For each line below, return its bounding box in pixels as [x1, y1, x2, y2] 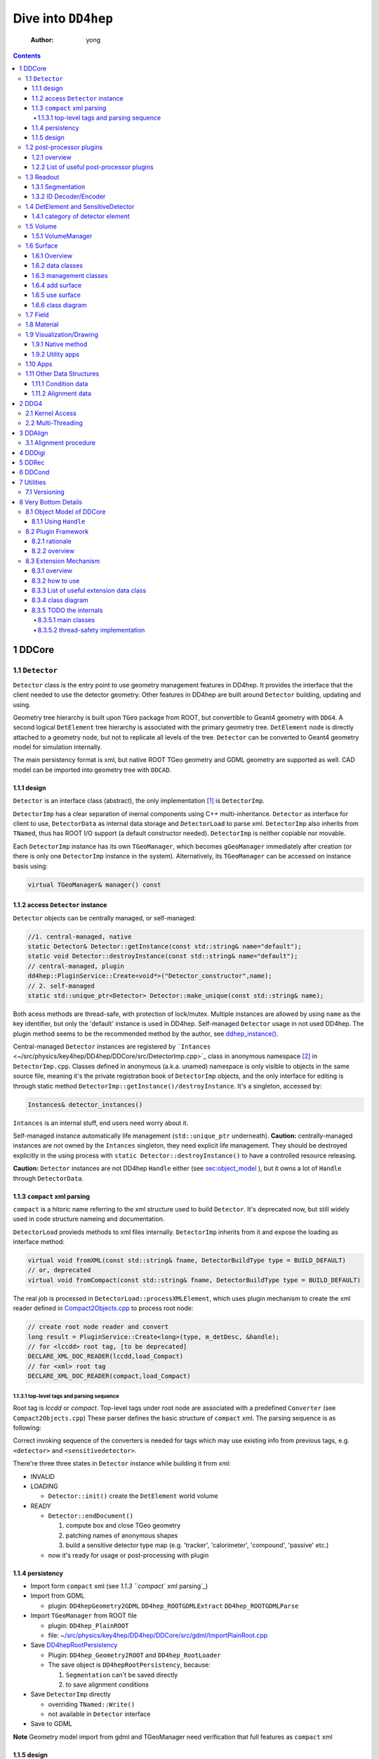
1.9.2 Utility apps [32, 350, 80, 358]
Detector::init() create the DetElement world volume [48, 1492, 218, 1500]
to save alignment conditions [65, 1680, 149, 1689]
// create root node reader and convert [27, 1323, 168, 1331]
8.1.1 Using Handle [32, 517, 86, 526]
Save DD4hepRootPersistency [30, 1641, 118, 1649]
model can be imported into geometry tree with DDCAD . [13, 766, 172, 774]
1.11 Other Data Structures [25, 369, 100, 378]
